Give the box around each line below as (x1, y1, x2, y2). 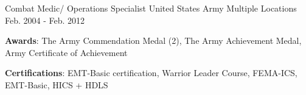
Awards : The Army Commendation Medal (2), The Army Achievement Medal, (5, 34, 302, 47)
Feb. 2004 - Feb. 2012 (5, 13, 85, 26)
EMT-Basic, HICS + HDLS (5, 78, 108, 91)
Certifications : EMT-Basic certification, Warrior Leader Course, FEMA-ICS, (5, 66, 297, 79)
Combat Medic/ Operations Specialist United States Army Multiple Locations (5, 2, 297, 14)
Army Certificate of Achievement (5, 46, 128, 58)
